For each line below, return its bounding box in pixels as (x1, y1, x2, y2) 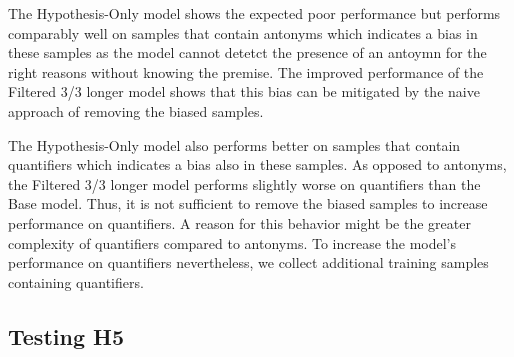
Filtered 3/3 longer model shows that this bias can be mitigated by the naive (8, 81, 480, 102)
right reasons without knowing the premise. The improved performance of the (8, 61, 484, 82)
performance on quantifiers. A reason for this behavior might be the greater (8, 212, 471, 233)
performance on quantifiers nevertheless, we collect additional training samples (8, 252, 489, 273)
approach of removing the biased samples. (8, 100, 264, 121)
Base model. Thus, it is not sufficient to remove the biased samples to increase (8, 193, 488, 214)
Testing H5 (8, 320, 124, 351)
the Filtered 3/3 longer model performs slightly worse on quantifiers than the (8, 173, 481, 194)
